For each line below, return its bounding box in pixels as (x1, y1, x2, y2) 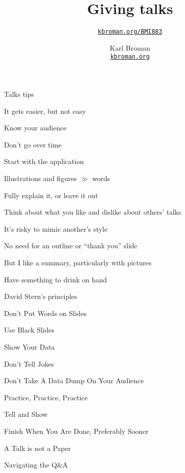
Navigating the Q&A (4, 459, 68, 470)
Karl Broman (109, 42, 150, 53)
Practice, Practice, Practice (4, 392, 88, 402)
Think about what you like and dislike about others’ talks (4, 207, 181, 217)
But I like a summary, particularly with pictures (4, 257, 151, 267)
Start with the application (4, 156, 84, 167)
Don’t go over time (4, 139, 62, 149)
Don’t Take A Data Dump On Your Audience (4, 375, 144, 386)
